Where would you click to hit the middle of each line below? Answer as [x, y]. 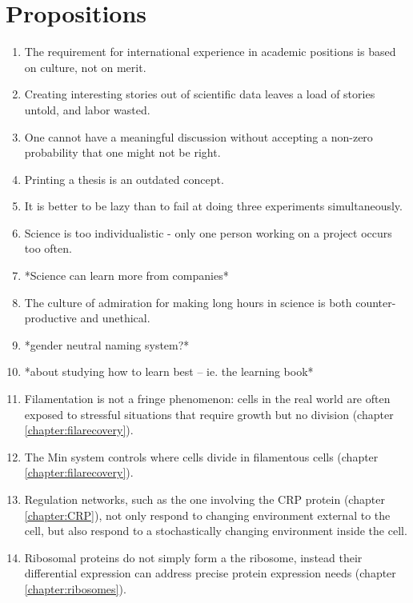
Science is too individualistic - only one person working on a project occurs [208, 232]
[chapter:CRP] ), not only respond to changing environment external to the [207, 515]
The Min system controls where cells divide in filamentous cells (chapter [201, 456]
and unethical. [115, 318]
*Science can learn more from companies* [126, 276]
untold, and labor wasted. [87, 109]
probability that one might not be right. [122, 152]
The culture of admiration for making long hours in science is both [188, 302]
